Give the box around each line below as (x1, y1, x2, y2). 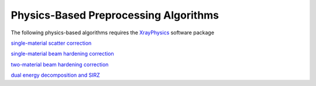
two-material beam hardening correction (11, 61, 109, 68)
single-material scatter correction (11, 40, 92, 46)
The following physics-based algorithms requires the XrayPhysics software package (11, 29, 215, 36)
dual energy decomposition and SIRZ (11, 71, 100, 78)
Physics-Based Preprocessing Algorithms (11, 9, 219, 21)
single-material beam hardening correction (11, 50, 114, 58)
